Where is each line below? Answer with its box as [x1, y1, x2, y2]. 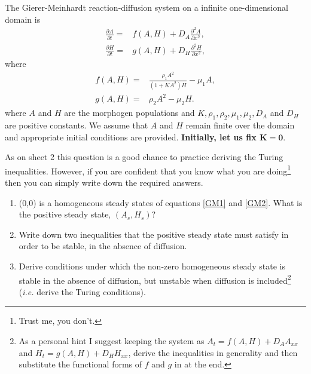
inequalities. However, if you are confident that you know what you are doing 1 [5, 163, 291, 177]
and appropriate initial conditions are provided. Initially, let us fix [5, 130, 257, 143]
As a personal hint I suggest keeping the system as [19, 334, 205, 347]
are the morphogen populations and [64, 106, 195, 119]
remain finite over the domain [185, 118, 295, 131]
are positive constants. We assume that [5, 118, 148, 131]
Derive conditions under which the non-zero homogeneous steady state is [19, 259, 285, 272]
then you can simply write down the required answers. [5, 176, 203, 188]
